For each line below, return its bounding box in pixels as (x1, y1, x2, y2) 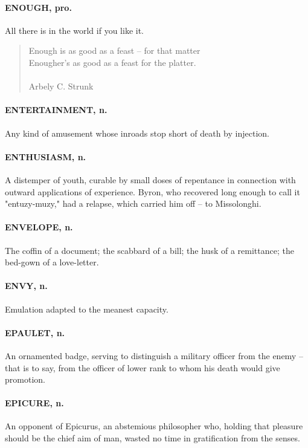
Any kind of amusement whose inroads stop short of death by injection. (5, 126, 269, 139)
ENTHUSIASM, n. (5, 150, 86, 163)
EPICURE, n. (5, 397, 64, 409)
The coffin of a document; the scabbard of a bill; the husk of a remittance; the (5, 244, 294, 256)
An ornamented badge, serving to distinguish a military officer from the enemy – (5, 349, 303, 362)
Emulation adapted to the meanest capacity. (5, 302, 168, 315)
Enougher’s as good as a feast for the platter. (28, 56, 196, 68)
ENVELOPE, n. (5, 221, 73, 233)
